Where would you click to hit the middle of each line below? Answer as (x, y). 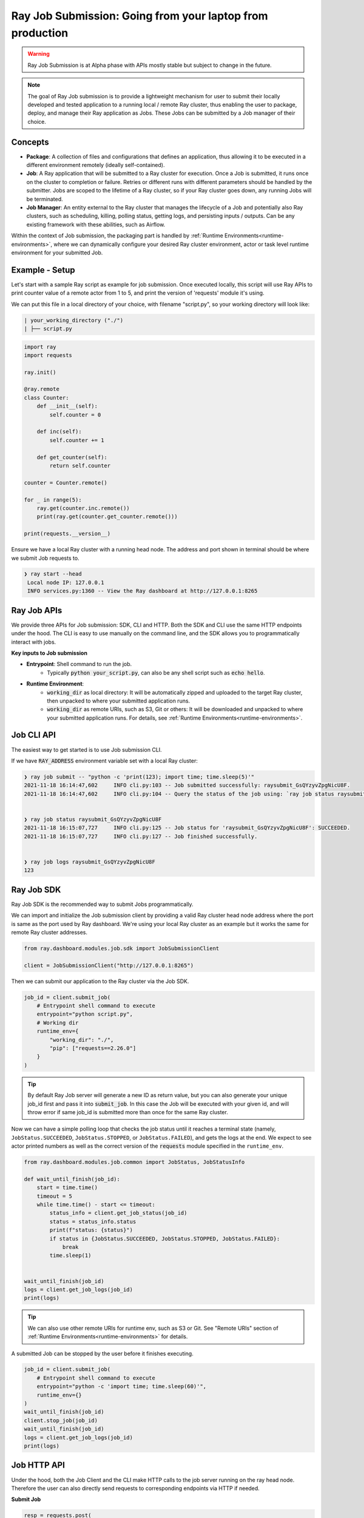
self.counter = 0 (75, 415)
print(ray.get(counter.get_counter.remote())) (107, 517)
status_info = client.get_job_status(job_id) (118, 1213)
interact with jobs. (34, 642)
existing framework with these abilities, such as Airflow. (96, 224)
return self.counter (80, 465)
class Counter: (46, 397)
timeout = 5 (55, 1196)
